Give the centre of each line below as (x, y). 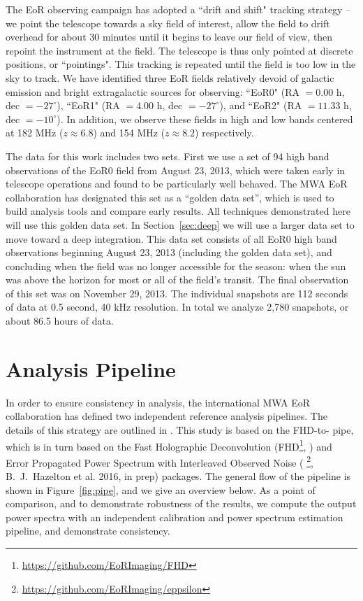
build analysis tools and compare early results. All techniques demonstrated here (178, 211)
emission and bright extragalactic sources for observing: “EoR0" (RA (153, 91)
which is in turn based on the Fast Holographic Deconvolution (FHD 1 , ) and (169, 445)
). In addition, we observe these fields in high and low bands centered (205, 119)
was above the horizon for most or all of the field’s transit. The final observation (177, 280)
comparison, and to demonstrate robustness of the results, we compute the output (181, 503)
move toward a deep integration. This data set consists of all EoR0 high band (171, 238)
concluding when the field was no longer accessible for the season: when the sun (176, 266)
